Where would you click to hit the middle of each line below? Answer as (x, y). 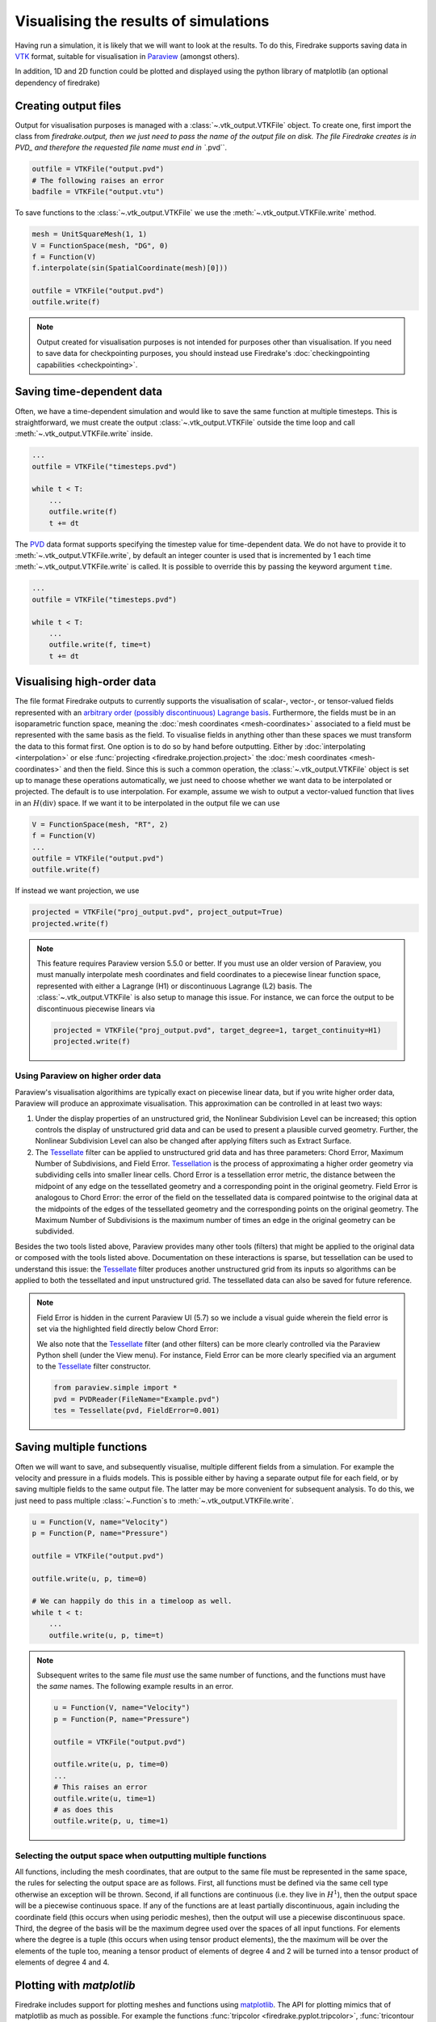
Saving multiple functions (81, 1447)
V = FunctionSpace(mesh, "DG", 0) (100, 245)
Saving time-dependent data (89, 392)
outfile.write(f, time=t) (100, 645)
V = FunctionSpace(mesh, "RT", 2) (100, 824)
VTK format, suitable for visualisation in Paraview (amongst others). (127, 56)
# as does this (84, 1809)
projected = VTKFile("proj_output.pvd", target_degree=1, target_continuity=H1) (218, 1030)
